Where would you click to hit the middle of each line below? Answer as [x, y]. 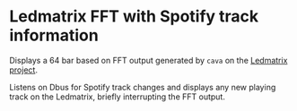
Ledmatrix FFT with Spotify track [134, 17]
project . [24, 70]
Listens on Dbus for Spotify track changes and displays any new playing [143, 87]
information [54, 35]
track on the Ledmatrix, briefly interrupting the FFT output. [118, 97]
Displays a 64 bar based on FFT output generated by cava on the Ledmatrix [148, 60]
